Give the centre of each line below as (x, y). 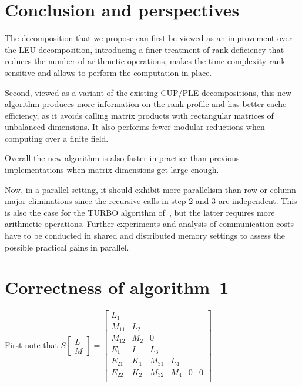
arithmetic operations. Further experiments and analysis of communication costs (150, 224)
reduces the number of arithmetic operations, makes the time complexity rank (145, 61)
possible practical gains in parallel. (67, 247)
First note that (31, 345)
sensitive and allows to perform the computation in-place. (108, 72)
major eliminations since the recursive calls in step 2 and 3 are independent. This (151, 201)
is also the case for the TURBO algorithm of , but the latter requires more (140, 212)
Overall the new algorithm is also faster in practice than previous (122, 158)
